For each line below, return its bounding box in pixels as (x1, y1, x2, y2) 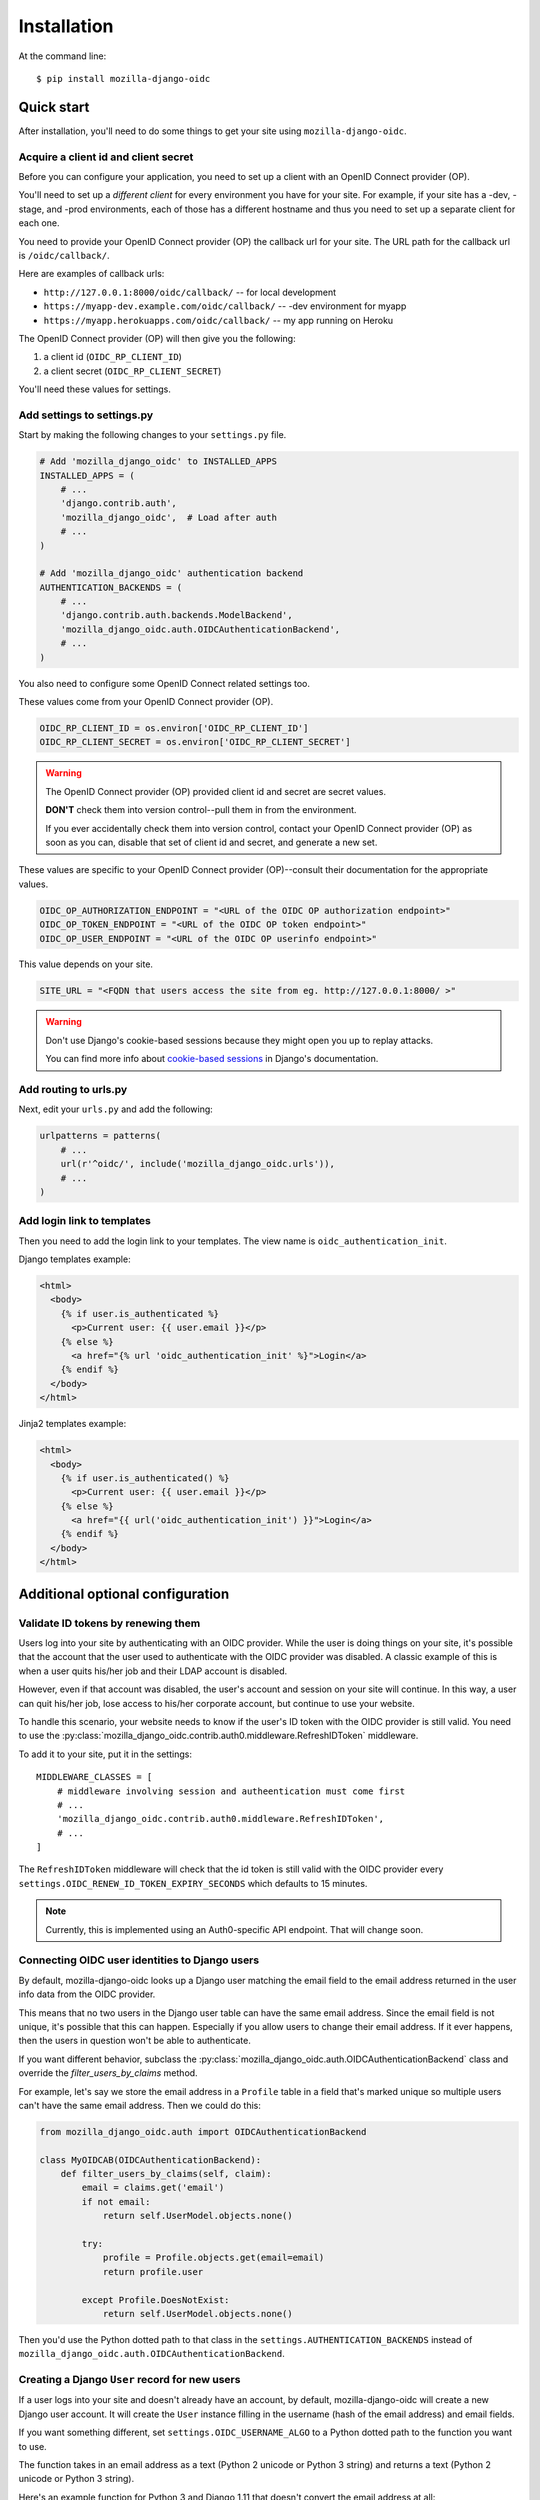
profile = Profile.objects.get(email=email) (102, 2252, 325, 2264)
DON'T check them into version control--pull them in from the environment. (45, 804, 357, 816)
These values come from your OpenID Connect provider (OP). (18, 696, 274, 708)
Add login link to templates (18, 1214, 152, 1228)
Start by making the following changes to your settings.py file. (18, 429, 287, 441)
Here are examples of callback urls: (18, 268, 165, 280)
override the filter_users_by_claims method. (18, 2067, 199, 2079)
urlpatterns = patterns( (39, 1130, 162, 1142)
